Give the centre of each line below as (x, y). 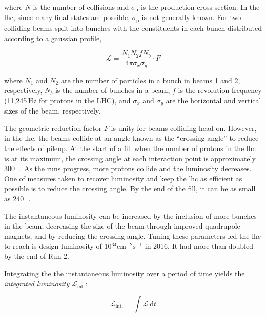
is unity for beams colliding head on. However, (184, 128)
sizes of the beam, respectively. (53, 111)
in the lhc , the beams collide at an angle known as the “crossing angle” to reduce (131, 138)
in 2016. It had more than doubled (199, 246)
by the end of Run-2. (37, 256)
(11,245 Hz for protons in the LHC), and (67, 100)
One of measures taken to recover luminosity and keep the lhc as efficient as (123, 178)
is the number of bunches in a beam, (112, 90)
